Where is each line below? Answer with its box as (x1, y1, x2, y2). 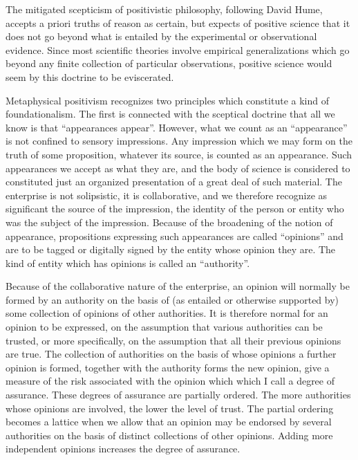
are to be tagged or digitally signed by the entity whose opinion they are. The (6, 242, 336, 257)
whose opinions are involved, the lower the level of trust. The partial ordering (6, 401, 334, 415)
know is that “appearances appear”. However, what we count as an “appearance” (6, 120, 348, 134)
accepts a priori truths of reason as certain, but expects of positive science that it (6, 15, 350, 30)
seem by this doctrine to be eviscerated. (6, 69, 174, 84)
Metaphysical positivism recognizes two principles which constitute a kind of (6, 93, 329, 107)
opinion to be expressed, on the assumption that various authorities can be (6, 320, 323, 334)
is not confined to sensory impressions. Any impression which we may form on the (6, 134, 353, 148)
